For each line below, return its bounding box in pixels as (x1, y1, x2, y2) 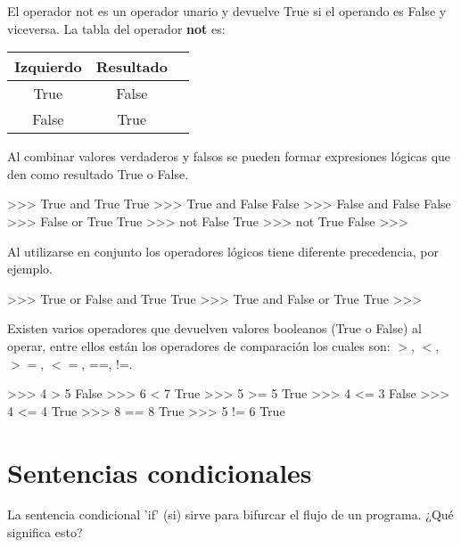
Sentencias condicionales (7, 453, 312, 490)
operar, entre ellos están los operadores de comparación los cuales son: (7, 336, 391, 355)
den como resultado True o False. (7, 164, 189, 183)
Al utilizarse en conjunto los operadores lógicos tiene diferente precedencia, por (7, 241, 439, 260)
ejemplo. (7, 259, 53, 278)
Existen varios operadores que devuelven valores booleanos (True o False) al (7, 319, 422, 338)
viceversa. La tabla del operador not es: (7, 19, 226, 37)
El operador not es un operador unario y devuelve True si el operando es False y (7, 2, 447, 20)
